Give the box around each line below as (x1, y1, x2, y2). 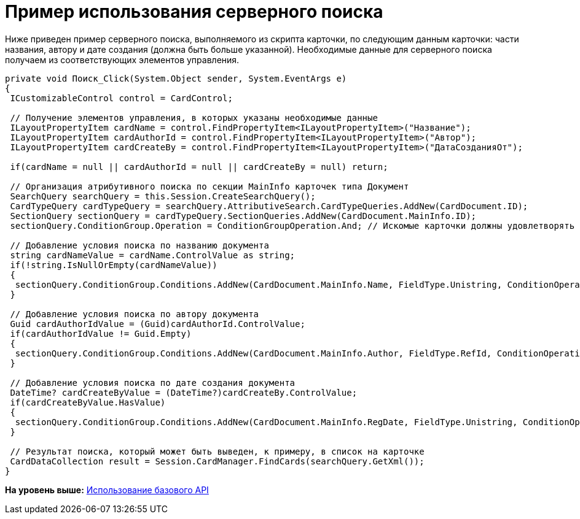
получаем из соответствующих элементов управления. (5, 54, 240, 65)
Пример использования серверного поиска (5, 1, 383, 22)
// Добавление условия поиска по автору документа (10, 309, 259, 319)
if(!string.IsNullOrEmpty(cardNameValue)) (10, 259, 217, 270)
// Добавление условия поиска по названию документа (10, 240, 269, 250)
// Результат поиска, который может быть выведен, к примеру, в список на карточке (10, 446, 425, 456)
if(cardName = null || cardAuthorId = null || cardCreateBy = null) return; (10, 161, 388, 172)
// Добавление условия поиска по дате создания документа (10, 377, 296, 388)
